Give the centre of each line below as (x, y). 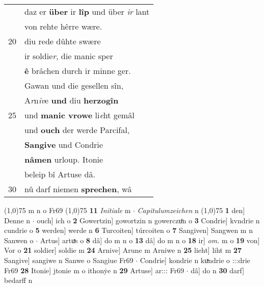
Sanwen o (19, 240)
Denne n (17, 220)
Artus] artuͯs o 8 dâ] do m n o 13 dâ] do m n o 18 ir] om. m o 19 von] (150, 240)
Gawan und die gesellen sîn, (74, 85)
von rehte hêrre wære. (63, 26)
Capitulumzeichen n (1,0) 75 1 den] (191, 210)
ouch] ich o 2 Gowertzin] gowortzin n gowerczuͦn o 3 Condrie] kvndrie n (148, 220)
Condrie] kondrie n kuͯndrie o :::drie (195, 260)
